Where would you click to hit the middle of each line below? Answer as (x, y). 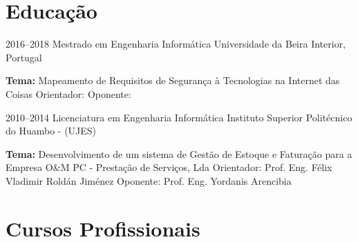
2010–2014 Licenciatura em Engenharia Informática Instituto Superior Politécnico (179, 117)
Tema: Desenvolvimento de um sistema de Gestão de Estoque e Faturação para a (179, 153)
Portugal (24, 57)
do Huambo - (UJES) (51, 131)
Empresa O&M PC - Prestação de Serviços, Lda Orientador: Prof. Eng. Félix (169, 167)
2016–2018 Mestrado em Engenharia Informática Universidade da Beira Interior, (176, 44)
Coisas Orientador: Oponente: (68, 93)
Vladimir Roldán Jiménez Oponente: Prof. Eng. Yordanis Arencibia (149, 180)
